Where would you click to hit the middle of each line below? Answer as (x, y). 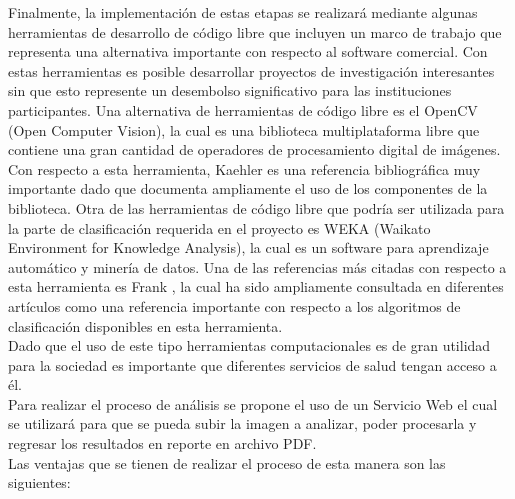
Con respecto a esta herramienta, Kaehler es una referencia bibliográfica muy (244, 168)
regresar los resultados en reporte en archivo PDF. (162, 443)
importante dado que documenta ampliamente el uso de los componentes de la (248, 188)
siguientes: (39, 482)
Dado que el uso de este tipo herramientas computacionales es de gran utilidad (249, 345)
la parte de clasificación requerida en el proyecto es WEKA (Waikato (219, 227)
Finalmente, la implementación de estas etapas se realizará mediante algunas (243, 12)
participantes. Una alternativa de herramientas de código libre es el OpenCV (243, 109)
